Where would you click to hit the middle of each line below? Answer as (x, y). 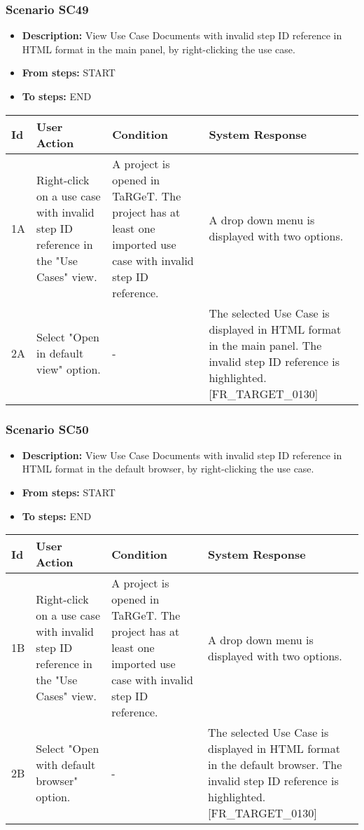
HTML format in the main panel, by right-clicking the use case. (159, 49)
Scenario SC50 (47, 429)
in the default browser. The (275, 765)
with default (66, 765)
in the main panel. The (265, 345)
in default (60, 353)
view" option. (69, 369)
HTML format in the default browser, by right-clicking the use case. (168, 469)
